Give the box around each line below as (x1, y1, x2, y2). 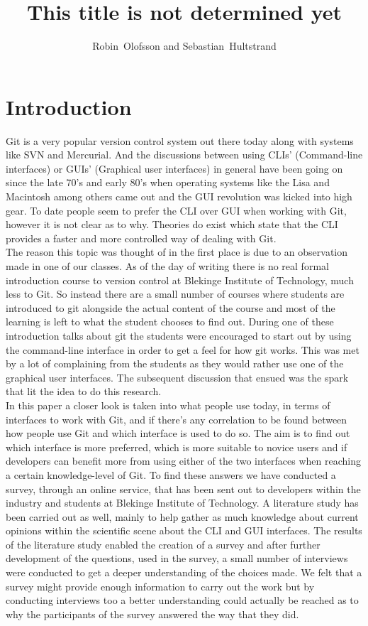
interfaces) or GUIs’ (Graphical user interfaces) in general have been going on (6, 161, 343, 176)
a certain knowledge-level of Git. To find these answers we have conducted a (6, 467, 336, 482)
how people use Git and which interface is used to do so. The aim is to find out (6, 426, 350, 441)
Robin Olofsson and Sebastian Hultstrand (92, 38, 277, 53)
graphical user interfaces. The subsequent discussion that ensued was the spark (6, 369, 349, 384)
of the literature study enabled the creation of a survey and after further (6, 536, 320, 551)
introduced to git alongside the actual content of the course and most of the (6, 300, 335, 315)
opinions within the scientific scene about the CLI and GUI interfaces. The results (6, 523, 362, 538)
